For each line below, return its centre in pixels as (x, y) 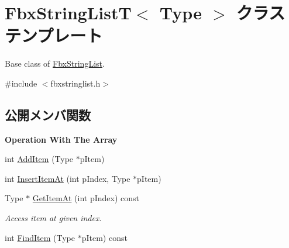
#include (21, 83)
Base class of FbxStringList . (55, 63)
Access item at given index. (53, 218)
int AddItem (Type (39, 159)
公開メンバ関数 (48, 114)
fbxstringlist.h (75, 83)
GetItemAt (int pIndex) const (86, 198)
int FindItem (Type (40, 237)
